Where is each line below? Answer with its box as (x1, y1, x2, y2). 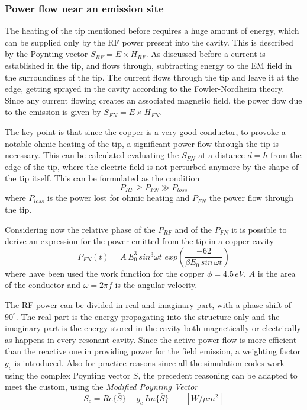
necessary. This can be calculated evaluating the (5, 149, 179, 161)
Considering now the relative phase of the (5, 223, 156, 235)
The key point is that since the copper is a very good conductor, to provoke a (5, 125, 286, 137)
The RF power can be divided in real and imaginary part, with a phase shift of (5, 298, 292, 310)
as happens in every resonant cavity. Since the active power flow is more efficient (5, 333, 297, 345)
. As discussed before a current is (146, 47, 266, 60)
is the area (257, 267, 296, 279)
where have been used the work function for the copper (5, 267, 205, 279)
